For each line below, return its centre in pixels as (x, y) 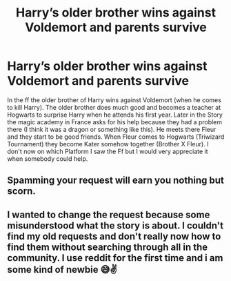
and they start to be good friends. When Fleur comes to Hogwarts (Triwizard (116, 137)
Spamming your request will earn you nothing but (115, 181)
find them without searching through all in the (108, 247)
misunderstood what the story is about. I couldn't (115, 225)
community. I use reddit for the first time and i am (115, 258)
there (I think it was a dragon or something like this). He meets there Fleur (112, 129)
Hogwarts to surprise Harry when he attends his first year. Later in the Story (115, 115)
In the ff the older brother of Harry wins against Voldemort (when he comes (114, 100)
